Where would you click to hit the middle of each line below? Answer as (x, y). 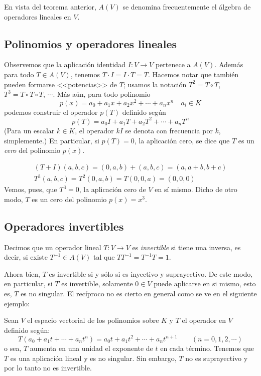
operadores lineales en (38, 16)
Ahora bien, (22, 273)
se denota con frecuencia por (169, 130)
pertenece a (173, 64)
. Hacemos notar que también (193, 74)
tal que (104, 257)
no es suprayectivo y (217, 358)
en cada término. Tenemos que (207, 348)
